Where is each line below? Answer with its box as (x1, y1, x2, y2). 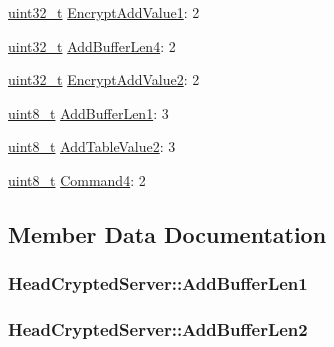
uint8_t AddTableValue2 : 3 (8, 136, 176, 157)
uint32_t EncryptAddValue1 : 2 (8, 2, 200, 22)
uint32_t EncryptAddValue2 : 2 (8, 69, 200, 90)
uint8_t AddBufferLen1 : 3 (8, 102, 169, 123)
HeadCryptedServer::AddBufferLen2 (8, 317, 308, 342)
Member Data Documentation (8, 218, 327, 249)
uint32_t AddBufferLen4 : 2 (8, 35, 176, 56)
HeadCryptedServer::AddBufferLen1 (8, 271, 308, 296)
